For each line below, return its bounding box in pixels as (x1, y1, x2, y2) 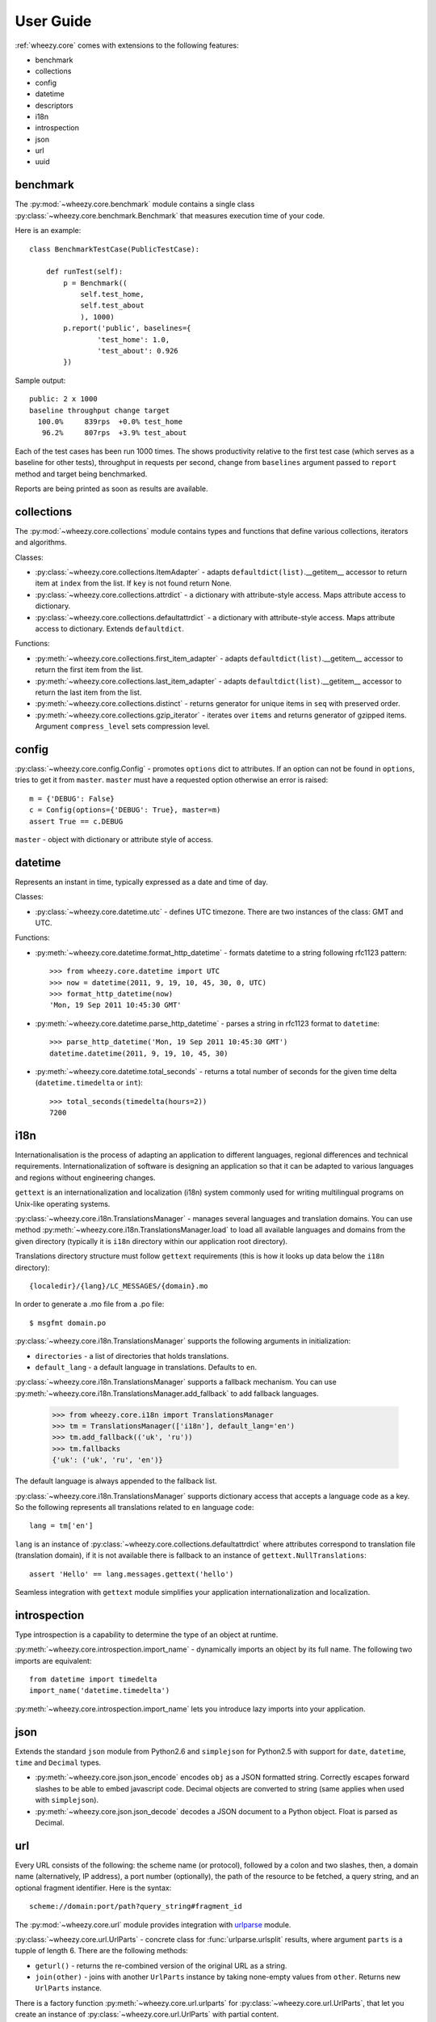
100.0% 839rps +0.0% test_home (37, 417, 183, 426)
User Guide (15, 12, 92, 30)
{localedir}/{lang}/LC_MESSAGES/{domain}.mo (29, 1281, 209, 1290)
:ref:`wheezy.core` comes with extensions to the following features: (15, 40, 239, 50)
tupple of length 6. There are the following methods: (15, 1946, 189, 1956)
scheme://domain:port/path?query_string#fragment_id (29, 1901, 242, 1911)
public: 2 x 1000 (29, 395, 98, 404)
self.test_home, (80, 290, 145, 299)
